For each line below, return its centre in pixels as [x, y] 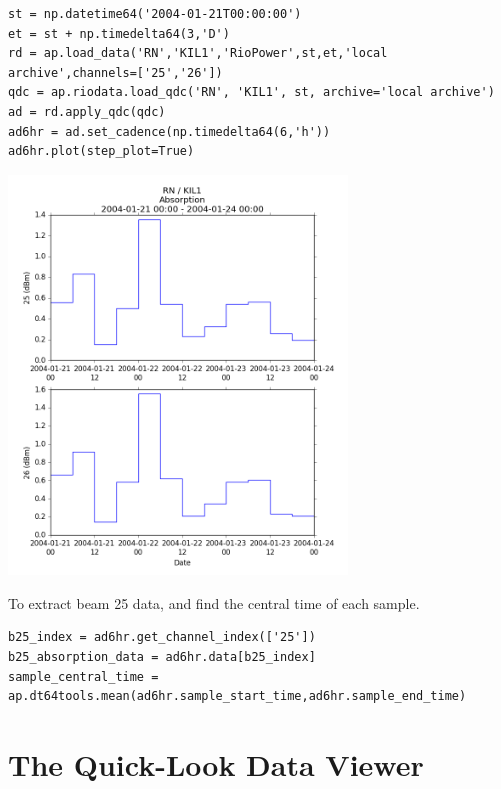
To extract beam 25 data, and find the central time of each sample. [214, 602]
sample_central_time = [83, 676]
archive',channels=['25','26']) [115, 72]
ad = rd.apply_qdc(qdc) [87, 111]
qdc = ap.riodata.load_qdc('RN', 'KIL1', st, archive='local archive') [251, 92]
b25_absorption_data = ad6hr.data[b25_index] [162, 657]
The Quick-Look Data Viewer [216, 764]
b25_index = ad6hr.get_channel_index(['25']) [162, 637]
